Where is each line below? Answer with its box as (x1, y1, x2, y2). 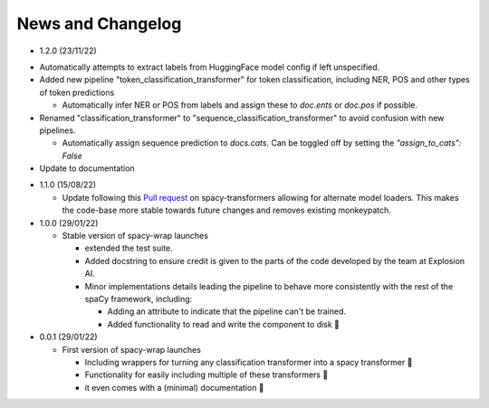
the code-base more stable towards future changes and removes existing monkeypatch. (62, 204, 391, 216)
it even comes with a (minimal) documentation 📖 (84, 382, 264, 393)
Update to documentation (39, 163, 135, 174)
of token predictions (39, 87, 115, 98)
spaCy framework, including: (84, 293, 193, 304)
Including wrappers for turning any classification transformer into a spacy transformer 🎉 (84, 356, 413, 367)
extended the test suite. (84, 242, 174, 253)
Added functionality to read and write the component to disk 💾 (107, 318, 340, 329)
